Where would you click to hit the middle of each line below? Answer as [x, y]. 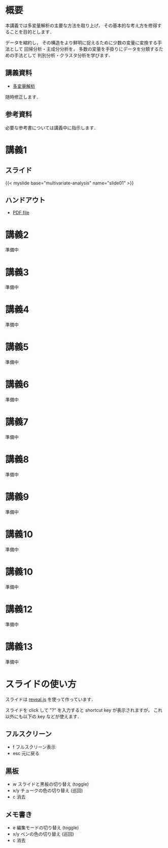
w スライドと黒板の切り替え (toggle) [51, 784]
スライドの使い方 [41, 684]
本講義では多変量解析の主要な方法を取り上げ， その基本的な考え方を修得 [81, 25]
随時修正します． [23, 97]
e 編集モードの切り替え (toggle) [46, 828]
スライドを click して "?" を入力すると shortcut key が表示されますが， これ [84, 710]
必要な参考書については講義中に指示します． [52, 128]
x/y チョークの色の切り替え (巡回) [48, 791]
